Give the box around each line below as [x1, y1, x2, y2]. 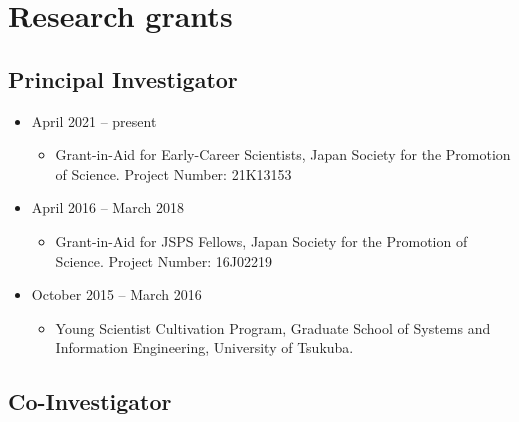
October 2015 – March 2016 [31, 284, 202, 305]
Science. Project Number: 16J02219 [55, 250, 272, 271]
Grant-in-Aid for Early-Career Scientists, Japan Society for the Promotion [55, 144, 511, 165]
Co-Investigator [8, 386, 172, 417]
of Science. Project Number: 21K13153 [55, 163, 292, 184]
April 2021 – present [31, 110, 157, 131]
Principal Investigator [8, 63, 238, 94]
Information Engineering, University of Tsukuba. [55, 337, 354, 358]
